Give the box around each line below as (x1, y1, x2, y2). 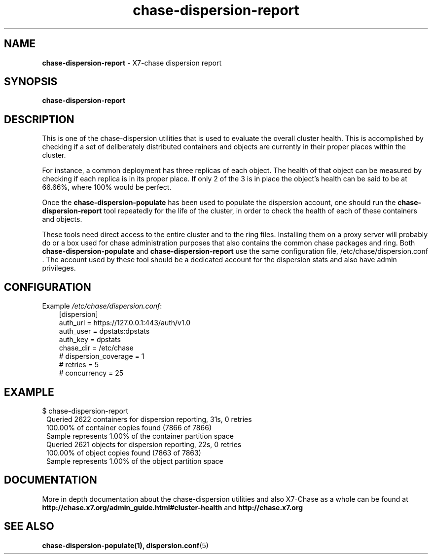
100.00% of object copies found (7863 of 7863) (46, 448, 201, 457)
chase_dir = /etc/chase (59, 344, 134, 352)
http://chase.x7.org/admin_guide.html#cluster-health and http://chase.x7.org (42, 503, 303, 512)
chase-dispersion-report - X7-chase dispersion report (42, 58, 222, 67)
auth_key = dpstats (59, 335, 121, 344)
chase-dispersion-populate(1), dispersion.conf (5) (42, 541, 209, 550)
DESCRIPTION (4, 113, 74, 126)
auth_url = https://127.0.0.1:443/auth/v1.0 (59, 318, 191, 327)
